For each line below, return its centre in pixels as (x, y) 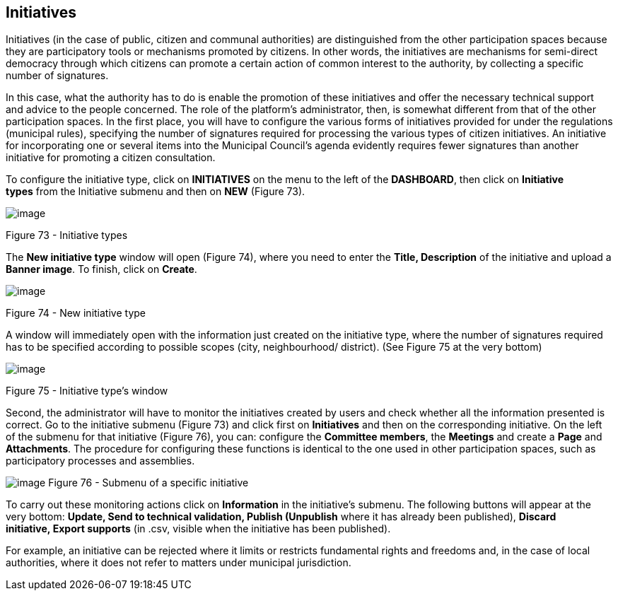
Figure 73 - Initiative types (67, 235)
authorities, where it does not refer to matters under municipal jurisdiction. (179, 563)
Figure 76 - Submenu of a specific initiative (148, 483)
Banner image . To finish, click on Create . (101, 269)
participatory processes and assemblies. (100, 461)
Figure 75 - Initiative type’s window (87, 391)
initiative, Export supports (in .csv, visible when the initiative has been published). (198, 529)
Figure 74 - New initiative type (76, 313)
